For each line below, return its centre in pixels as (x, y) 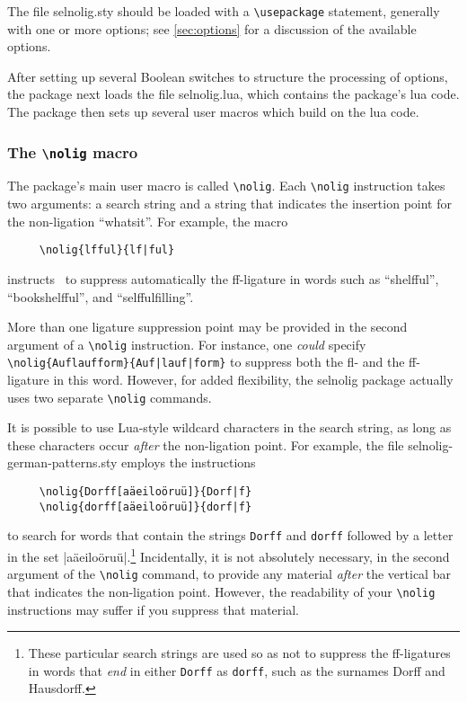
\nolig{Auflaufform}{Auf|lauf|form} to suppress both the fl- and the (206, 362)
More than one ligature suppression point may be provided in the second (207, 327)
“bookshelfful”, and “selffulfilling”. (101, 296)
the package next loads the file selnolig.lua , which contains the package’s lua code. (233, 94)
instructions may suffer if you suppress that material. (153, 609)
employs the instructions (189, 462)
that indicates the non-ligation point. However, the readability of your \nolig (221, 591)
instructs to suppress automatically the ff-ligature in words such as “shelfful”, (223, 278)
